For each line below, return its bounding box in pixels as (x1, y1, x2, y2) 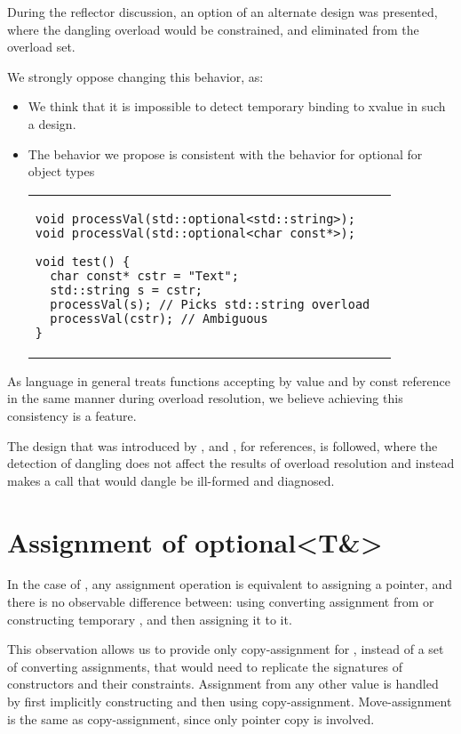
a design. (28, 114, 76, 133)
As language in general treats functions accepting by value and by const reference (7, 371, 450, 390)
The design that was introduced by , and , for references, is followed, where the (7, 436, 438, 455)
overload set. (7, 37, 76, 56)
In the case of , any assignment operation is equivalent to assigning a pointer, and (7, 575, 453, 593)
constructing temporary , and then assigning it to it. (7, 609, 292, 628)
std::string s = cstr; (50, 282, 203, 297)
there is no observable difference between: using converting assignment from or (7, 593, 434, 611)
